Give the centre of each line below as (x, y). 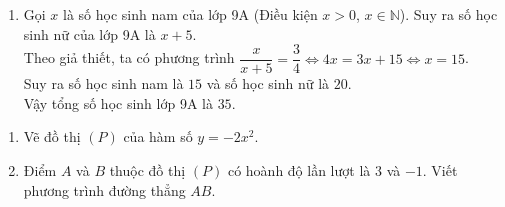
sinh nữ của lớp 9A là (89, 33)
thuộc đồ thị (147, 170)
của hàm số (158, 136)
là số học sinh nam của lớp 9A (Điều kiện (190, 14)
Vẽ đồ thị (52, 136)
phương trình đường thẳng (104, 189)
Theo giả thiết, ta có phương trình (129, 57)
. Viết (440, 170)
